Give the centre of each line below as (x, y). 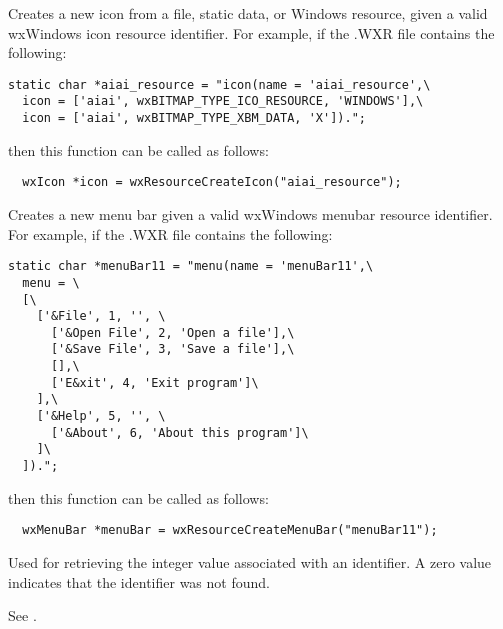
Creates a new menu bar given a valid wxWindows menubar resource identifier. (250, 214)
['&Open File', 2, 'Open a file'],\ (172, 332)
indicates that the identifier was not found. (139, 581)
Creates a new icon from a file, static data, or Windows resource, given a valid (248, 13)
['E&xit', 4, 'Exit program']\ (154, 382)
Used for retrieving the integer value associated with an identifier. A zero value (250, 561)
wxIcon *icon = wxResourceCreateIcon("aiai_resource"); (212, 182)
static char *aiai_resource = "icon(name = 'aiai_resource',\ (219, 84)
